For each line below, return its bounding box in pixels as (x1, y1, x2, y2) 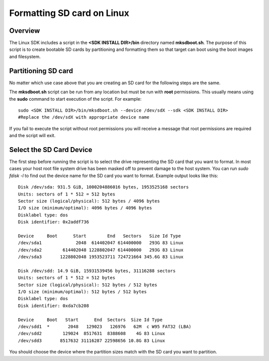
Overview (9, 26, 40, 35)
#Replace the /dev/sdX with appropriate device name (18, 115, 149, 120)
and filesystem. (9, 53, 41, 59)
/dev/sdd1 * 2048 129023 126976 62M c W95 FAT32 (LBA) (18, 324, 192, 329)
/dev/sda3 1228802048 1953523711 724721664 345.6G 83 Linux (18, 254, 184, 260)
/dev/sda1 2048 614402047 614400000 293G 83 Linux (18, 240, 184, 246)
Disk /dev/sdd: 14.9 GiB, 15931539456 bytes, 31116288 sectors (18, 268, 176, 274)
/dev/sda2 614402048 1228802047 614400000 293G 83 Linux (18, 247, 184, 253)
